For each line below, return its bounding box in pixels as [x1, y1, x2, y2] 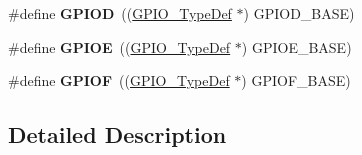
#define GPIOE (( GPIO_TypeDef [8, 36, 231, 57]
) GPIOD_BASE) [243, 3, 355, 23]
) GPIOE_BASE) [241, 36, 352, 57]
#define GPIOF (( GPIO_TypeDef [8, 70, 230, 91]
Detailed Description [8, 119, 227, 150]
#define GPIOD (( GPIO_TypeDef [8, 3, 232, 23]
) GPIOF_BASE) [241, 70, 351, 91]
